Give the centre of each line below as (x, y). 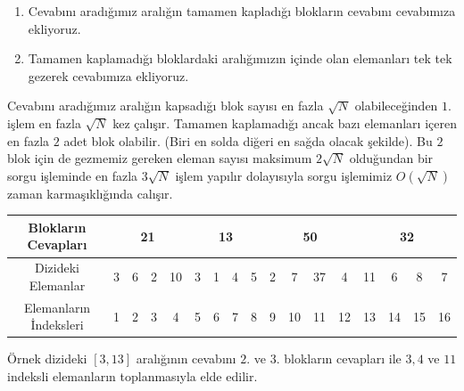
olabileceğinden (396, 106)
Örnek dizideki (47, 358)
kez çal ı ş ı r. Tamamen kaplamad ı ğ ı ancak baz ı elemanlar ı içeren (285, 122)
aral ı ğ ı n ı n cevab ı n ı (186, 358)
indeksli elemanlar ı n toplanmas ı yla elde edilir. (133, 376)
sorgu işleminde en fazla (73, 175)
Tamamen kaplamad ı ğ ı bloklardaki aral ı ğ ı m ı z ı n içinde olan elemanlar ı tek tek (240, 58)
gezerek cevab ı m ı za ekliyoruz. (108, 75)
